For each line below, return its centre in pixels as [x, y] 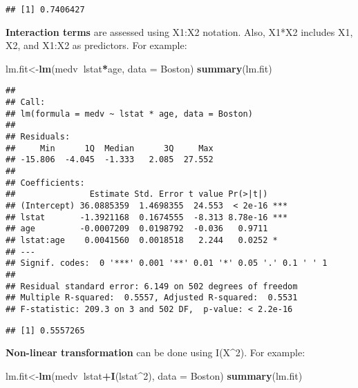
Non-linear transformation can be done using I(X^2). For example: [156, 352]
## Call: [26, 103]
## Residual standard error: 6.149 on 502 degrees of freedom [152, 286]
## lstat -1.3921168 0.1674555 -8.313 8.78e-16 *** [147, 217]
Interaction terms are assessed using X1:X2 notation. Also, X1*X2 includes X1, [179, 31]
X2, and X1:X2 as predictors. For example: [96, 45]
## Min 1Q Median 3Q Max [110, 148]
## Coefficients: [45, 183]
